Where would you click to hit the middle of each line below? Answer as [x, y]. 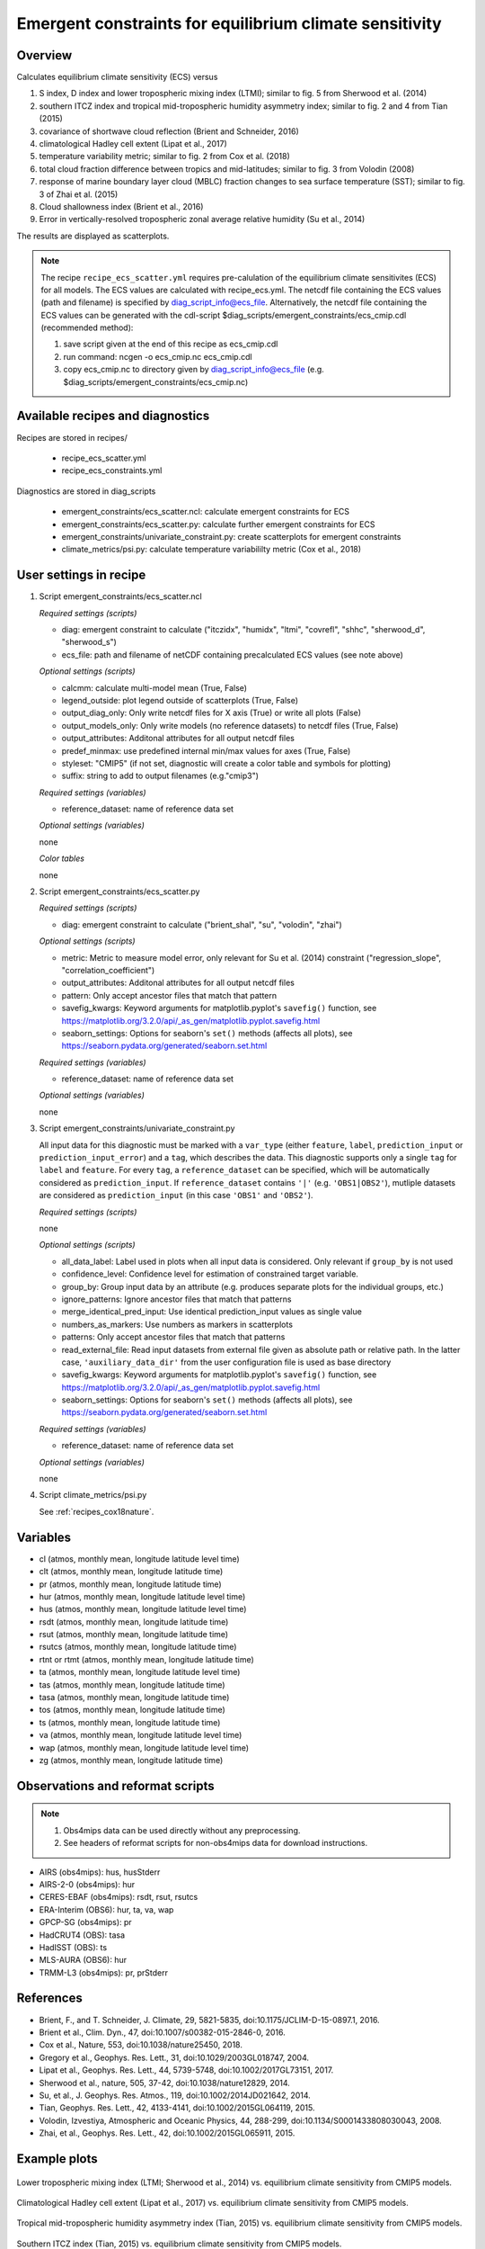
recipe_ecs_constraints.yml [112, 470]
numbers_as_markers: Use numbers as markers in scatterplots [177, 1324]
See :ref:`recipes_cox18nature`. [97, 1511]
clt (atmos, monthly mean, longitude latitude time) [131, 1572]
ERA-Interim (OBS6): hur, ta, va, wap [106, 1909]
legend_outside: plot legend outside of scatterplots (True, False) [180, 700]
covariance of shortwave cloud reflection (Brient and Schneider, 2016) [169, 131]
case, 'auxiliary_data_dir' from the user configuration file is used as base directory [226, 1362]
